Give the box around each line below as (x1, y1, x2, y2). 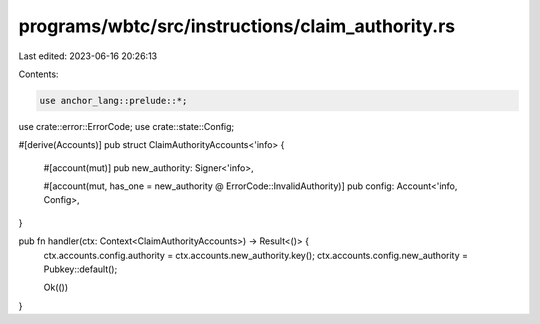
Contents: (18, 68, 59, 80)
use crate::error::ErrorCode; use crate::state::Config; (18, 120, 235, 132)
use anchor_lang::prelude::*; (39, 95, 188, 106)
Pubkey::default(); (43, 263, 118, 275)
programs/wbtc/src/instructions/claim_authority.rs (18, 15, 455, 37)
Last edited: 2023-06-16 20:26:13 (18, 50, 158, 62)
